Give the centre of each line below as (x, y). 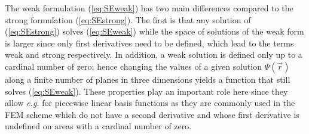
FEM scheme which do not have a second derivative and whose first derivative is (152, 114)
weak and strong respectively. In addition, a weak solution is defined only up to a (154, 54)
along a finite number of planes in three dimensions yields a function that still (148, 79)
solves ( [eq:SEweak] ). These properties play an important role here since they (146, 91)
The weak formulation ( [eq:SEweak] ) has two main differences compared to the (149, 8)
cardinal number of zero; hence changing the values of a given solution (133, 66)
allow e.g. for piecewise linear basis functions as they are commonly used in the (150, 103)
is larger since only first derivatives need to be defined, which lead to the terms (149, 43)
